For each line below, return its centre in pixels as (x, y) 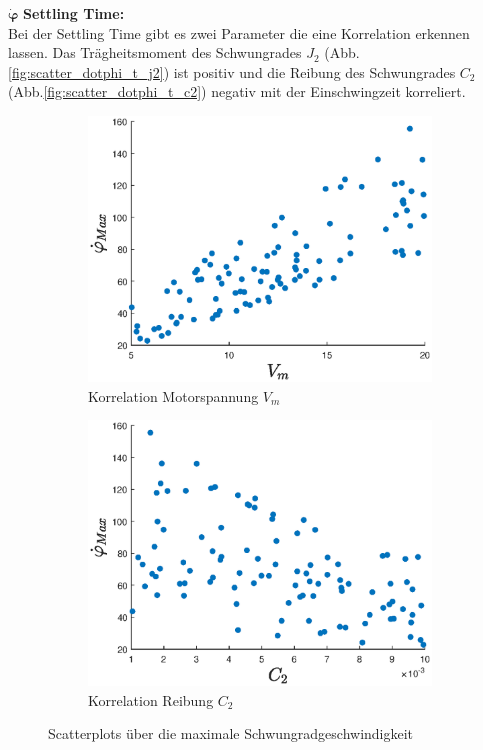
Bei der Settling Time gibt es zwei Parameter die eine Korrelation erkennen (239, 32)
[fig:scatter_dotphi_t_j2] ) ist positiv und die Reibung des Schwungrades (232, 71)
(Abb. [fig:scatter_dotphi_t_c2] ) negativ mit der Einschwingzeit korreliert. (237, 91)
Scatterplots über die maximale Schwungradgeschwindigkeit (231, 733)
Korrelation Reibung (151, 699)
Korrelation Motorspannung (173, 395)
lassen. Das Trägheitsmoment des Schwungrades (155, 52)
